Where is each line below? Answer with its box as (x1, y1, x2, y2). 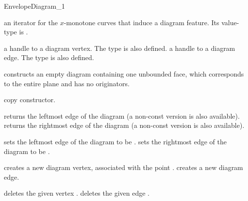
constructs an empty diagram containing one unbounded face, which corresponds (4, 68, 244, 78)
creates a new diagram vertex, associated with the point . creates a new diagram (4, 162, 243, 172)
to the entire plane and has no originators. (4, 78, 130, 88)
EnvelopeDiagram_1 (4, 1, 65, 11)
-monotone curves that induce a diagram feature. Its (64, 17, 219, 27)
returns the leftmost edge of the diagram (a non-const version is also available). (4, 110, 240, 121)
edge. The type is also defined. (4, 52, 94, 62)
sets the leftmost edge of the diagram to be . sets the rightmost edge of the (4, 136, 227, 146)
